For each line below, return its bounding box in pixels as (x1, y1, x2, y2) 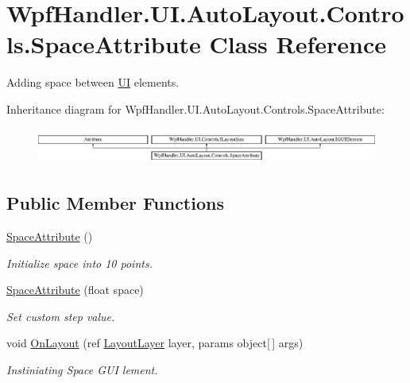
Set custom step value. (6, 308, 115, 324)
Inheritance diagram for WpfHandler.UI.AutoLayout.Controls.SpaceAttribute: (6, 100, 385, 117)
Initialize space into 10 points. (6, 254, 153, 271)
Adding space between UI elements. (6, 74, 180, 91)
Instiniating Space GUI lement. (6, 362, 158, 378)
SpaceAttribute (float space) (6, 281, 144, 298)
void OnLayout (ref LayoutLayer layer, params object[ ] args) (6, 335, 304, 351)
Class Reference (209, 28, 387, 60)
